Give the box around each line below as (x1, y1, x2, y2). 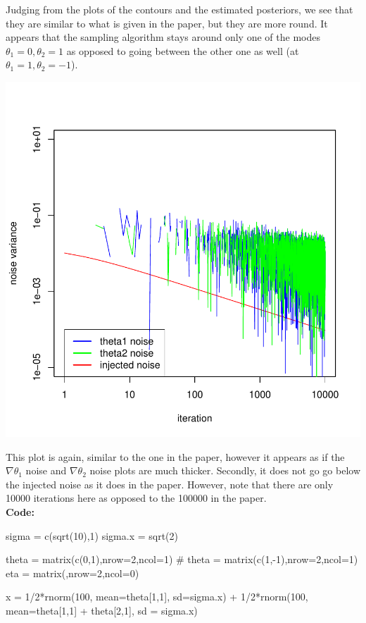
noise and (25, 463, 67, 478)
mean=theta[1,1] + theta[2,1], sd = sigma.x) (6, 603, 198, 617)
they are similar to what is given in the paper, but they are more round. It (6, 16, 328, 30)
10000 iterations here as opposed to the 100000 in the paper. (6, 491, 267, 505)
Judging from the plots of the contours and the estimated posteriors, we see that (6, 2, 353, 16)
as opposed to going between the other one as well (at (66, 43, 299, 58)
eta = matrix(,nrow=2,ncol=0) (6, 565, 139, 580)
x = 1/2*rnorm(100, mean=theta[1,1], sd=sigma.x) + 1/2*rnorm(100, (6, 589, 308, 604)
